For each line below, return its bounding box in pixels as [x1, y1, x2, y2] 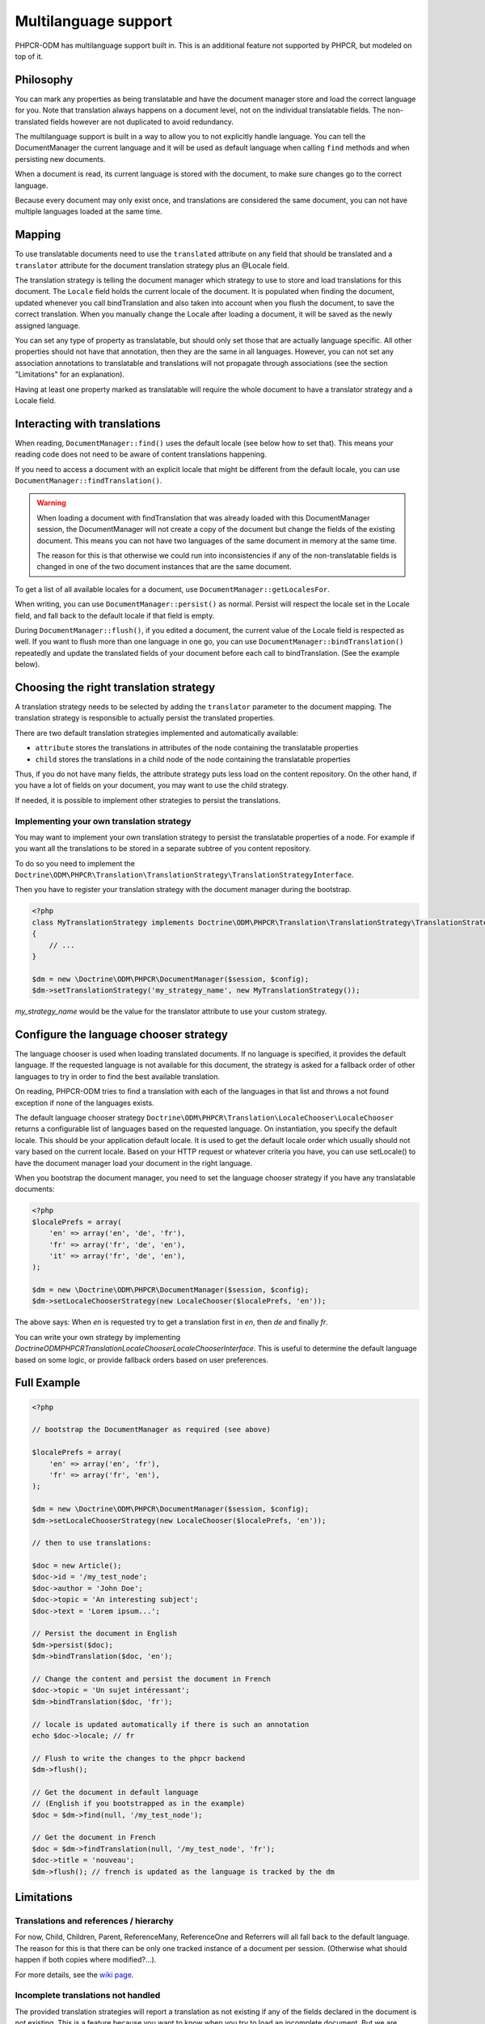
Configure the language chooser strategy [15, 1027, 228, 1041]
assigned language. [15, 321, 81, 330]
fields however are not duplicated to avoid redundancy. [49, 117, 234, 126]
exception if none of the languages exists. [15, 1098, 154, 1108]
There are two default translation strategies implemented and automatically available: [15, 728, 299, 738]
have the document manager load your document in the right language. [15, 1158, 253, 1167]
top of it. [15, 51, 44, 61]
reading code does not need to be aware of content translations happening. [15, 449, 267, 459]
